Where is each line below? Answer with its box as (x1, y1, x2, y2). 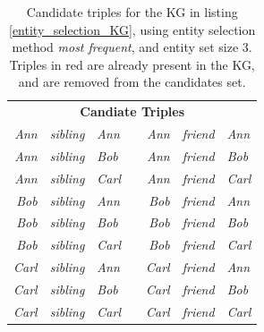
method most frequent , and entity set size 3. (12, 38, 252, 56)
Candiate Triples (80, 102, 185, 121)
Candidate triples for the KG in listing (26, 3, 238, 21)
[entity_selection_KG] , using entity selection (9, 20, 256, 38)
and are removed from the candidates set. (18, 72, 246, 91)
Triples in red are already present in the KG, (9, 55, 255, 73)
